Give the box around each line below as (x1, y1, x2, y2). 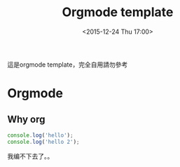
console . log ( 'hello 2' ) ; (7, 138, 80, 145)
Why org (7, 113, 46, 125)
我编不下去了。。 (7, 152, 54, 160)
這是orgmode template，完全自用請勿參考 (7, 60, 128, 69)
